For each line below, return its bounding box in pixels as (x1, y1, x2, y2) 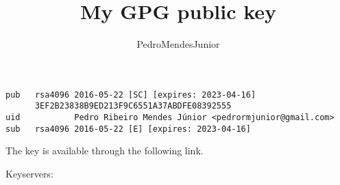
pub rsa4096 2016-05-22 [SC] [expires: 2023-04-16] (5, 89, 256, 100)
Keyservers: (5, 166, 53, 180)
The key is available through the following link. (5, 143, 204, 158)
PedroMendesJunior (136, 37, 220, 51)
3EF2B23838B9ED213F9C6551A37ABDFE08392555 (34, 101, 232, 111)
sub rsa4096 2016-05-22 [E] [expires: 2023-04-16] (5, 124, 251, 134)
